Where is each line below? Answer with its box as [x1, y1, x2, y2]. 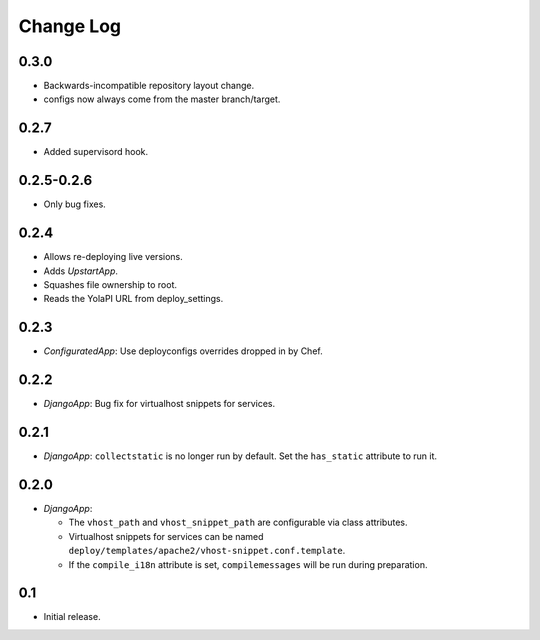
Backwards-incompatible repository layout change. [43, 80, 255, 92]
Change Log [18, 15, 122, 37]
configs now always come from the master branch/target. [43, 93, 281, 105]
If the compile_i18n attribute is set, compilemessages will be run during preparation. [68, 558, 428, 570]
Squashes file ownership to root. [43, 278, 178, 290]
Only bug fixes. [43, 198, 107, 210]
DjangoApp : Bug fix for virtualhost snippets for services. [43, 398, 275, 410]
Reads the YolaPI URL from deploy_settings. [43, 293, 224, 305]
